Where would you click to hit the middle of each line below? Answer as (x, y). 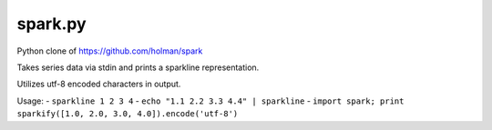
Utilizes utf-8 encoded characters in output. (99, 84)
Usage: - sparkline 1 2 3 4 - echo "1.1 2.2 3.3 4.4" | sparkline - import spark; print (210, 101)
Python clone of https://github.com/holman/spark (110, 51)
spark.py (51, 24)
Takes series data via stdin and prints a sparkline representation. (138, 67)
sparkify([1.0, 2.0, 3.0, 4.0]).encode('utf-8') (128, 114)
